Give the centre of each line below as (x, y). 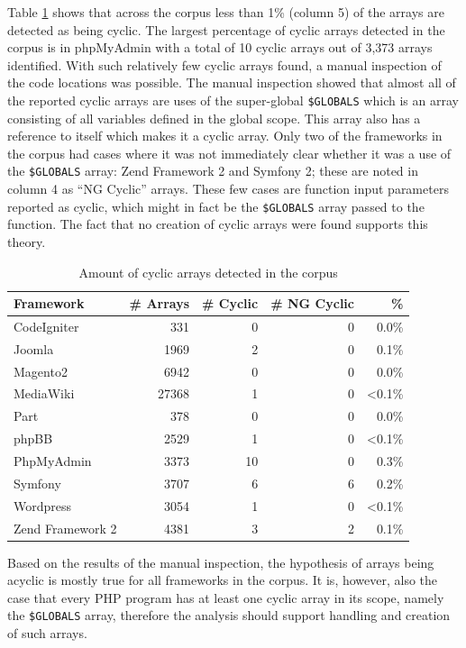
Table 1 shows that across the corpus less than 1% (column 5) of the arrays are (226, 12)
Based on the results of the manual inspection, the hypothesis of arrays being (221, 562)
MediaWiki (44, 393)
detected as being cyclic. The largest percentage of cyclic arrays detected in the (226, 29)
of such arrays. (47, 633)
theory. (27, 241)
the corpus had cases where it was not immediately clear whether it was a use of (229, 153)
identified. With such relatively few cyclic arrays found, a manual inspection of (224, 64)
